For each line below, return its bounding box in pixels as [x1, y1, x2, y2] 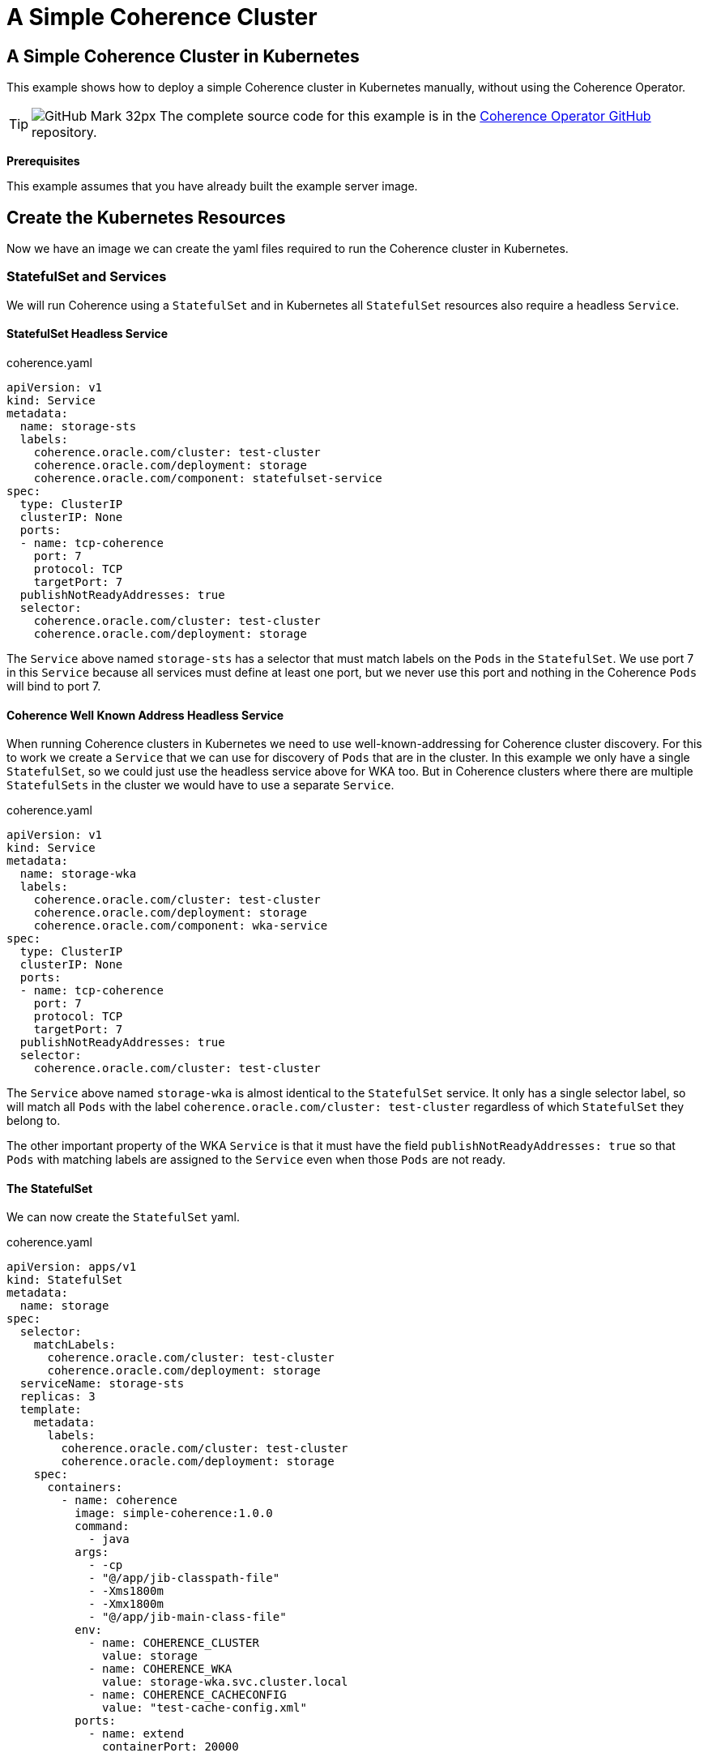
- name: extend [88, 1727, 185, 1741]
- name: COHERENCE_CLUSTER [88, 1636, 259, 1650]
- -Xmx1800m [88, 1597, 164, 1611]
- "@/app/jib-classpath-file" [88, 1571, 280, 1585]
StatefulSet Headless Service [6, 327, 168, 341]
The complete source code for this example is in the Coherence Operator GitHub [160, 108, 651, 125]
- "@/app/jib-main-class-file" [88, 1610, 287, 1624]
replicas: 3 [19, 1390, 96, 1404]
